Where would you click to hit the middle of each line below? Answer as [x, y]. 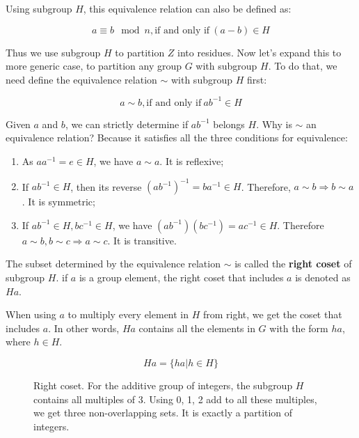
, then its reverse [106, 186]
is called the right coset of [293, 264]
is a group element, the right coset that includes [181, 277]
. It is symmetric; [58, 202]
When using [31, 314]
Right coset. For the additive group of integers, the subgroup [163, 385]
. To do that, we [303, 66]
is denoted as [323, 277]
